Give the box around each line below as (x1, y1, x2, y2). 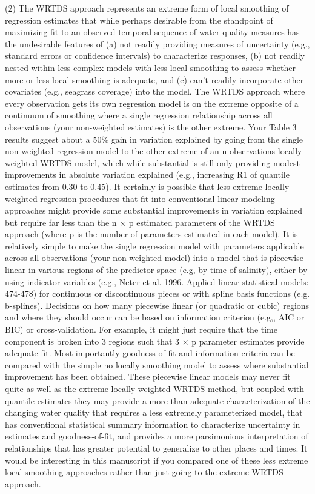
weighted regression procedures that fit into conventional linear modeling (5, 192, 275, 205)
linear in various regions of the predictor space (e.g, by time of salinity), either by (5, 263, 308, 276)
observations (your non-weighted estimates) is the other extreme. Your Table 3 (5, 120, 297, 133)
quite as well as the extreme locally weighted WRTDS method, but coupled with (5, 382, 305, 394)
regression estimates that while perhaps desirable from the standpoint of (5, 13, 273, 26)
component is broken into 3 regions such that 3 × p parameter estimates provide (5, 334, 305, 347)
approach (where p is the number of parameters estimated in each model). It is (5, 228, 298, 240)
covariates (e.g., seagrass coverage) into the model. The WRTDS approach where (5, 85, 305, 98)
